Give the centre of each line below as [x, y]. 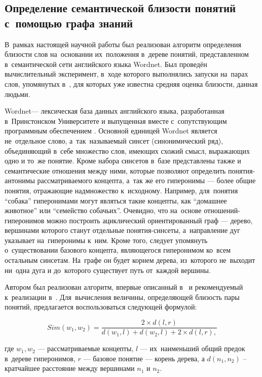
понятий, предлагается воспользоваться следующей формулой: [101, 307]
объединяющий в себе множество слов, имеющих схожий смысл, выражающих [127, 150]
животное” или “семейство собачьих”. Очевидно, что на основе [103, 210]
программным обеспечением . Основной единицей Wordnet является [111, 131]
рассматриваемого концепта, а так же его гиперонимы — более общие [146, 180]
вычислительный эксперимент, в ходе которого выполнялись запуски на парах [126, 74]
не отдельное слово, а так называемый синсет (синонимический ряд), [114, 140]
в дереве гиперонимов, [40, 358]
